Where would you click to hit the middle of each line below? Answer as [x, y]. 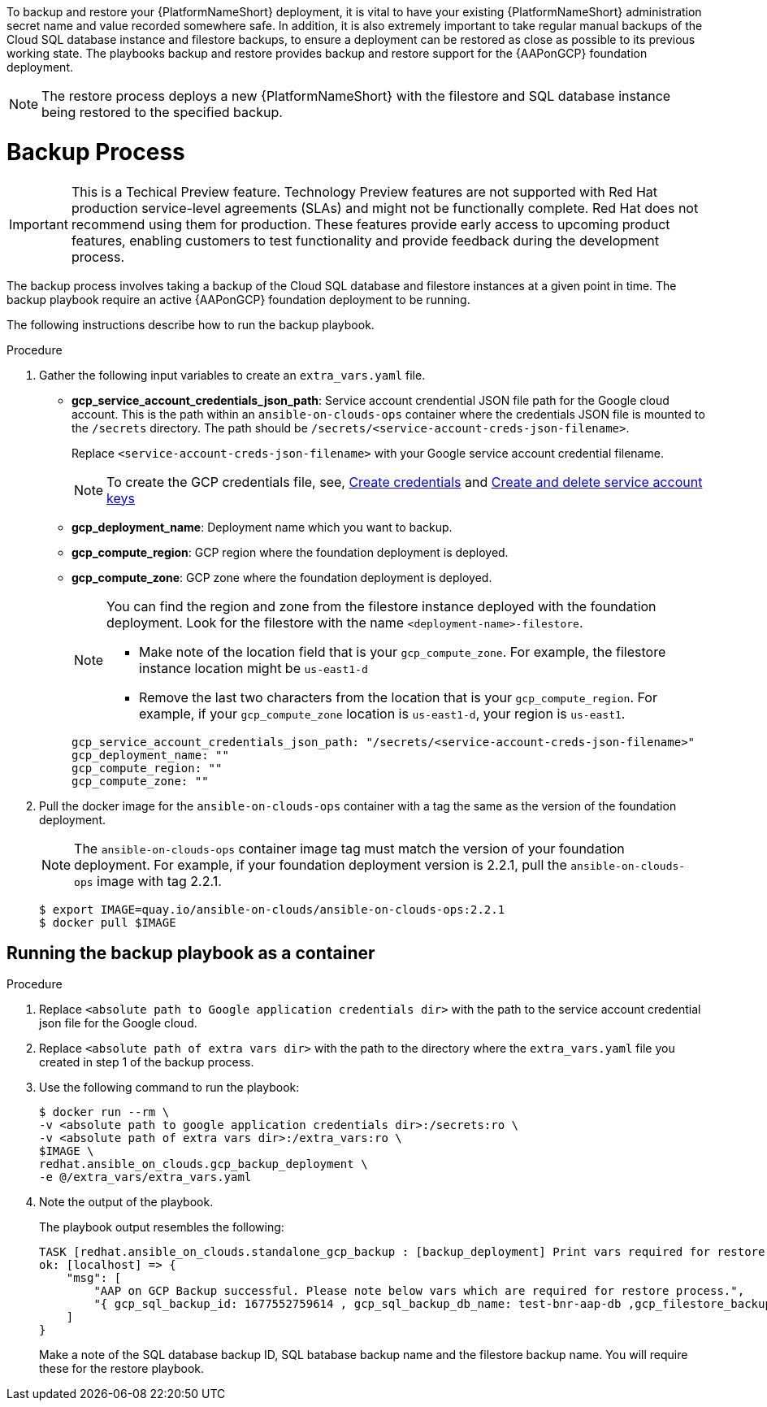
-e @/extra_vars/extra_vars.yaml [145, 1177]
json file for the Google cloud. [118, 1023]
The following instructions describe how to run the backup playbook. [191, 324]
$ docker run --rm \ [104, 1112]
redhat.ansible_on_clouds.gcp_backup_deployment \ [204, 1164]
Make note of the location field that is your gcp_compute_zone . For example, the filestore [403, 651]
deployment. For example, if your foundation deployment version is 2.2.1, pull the [321, 864]
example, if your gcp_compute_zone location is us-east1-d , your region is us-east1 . [382, 713]
